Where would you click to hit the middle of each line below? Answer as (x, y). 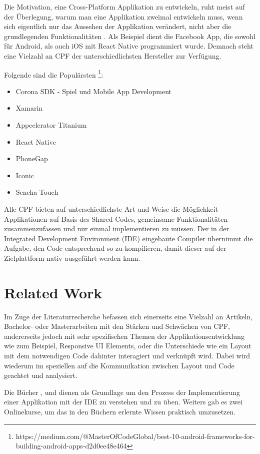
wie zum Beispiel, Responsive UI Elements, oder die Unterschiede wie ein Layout (128, 346)
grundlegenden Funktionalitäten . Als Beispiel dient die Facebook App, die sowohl (130, 36)
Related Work (53, 292)
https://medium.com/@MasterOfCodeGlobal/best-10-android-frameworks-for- (135, 436)
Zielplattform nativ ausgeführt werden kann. (72, 258)
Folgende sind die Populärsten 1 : (54, 74)
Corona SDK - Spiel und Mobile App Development (93, 91)
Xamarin (29, 108)
